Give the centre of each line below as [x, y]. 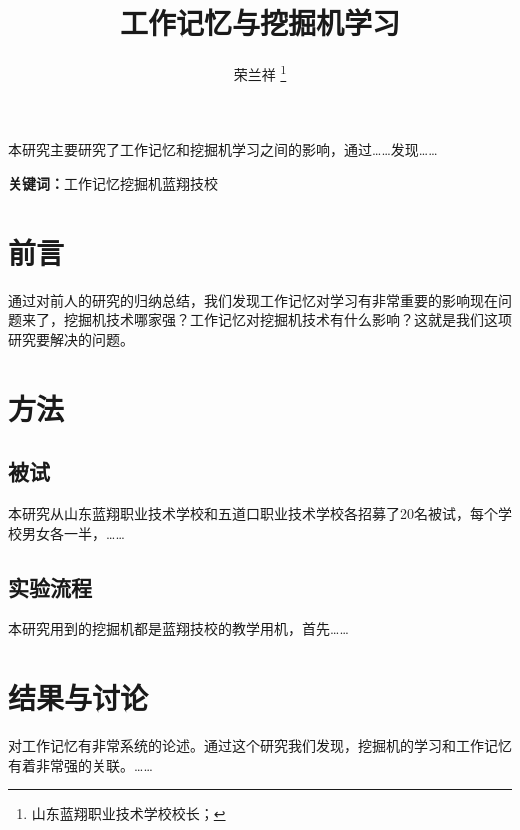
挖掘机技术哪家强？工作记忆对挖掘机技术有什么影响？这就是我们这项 [287, 319]
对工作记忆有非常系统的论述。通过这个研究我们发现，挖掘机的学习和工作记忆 [260, 745]
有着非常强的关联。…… [80, 764]
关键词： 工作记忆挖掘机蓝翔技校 [113, 182]
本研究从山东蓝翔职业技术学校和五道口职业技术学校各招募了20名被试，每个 [253, 513]
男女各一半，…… [73, 532]
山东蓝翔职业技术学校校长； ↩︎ [128, 813]
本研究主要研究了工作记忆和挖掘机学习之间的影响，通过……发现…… [223, 149]
